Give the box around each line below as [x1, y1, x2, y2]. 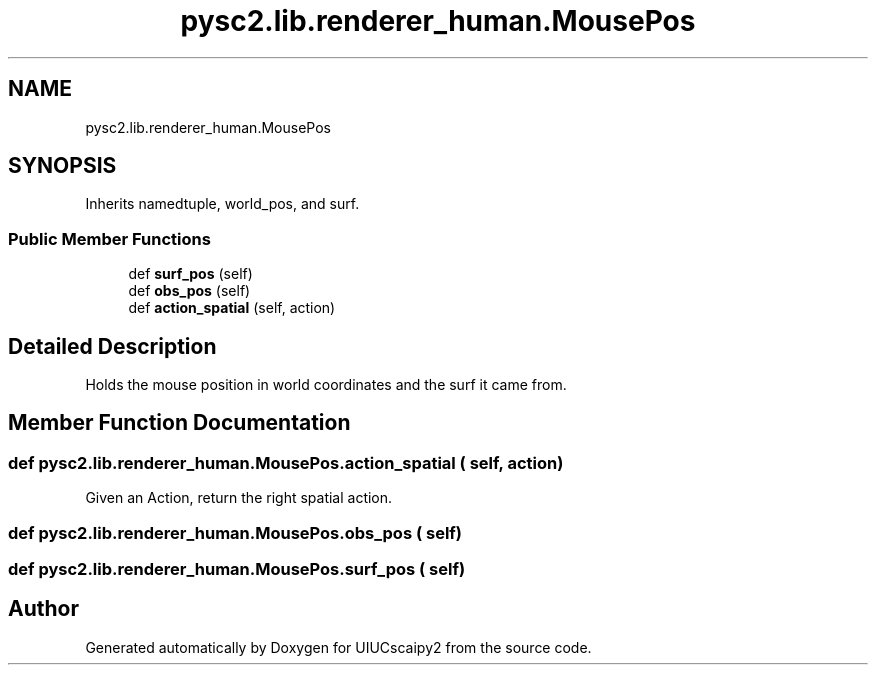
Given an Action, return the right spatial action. [85, 489, 393, 507]
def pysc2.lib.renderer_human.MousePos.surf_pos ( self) [8, 559, 466, 579]
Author [8, 596, 79, 622]
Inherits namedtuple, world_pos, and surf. [85, 195, 360, 213]
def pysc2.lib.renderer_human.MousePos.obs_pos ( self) [8, 522, 462, 543]
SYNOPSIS [8, 153, 117, 179]
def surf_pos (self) [128, 265, 253, 283]
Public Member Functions [8, 228, 211, 249]
